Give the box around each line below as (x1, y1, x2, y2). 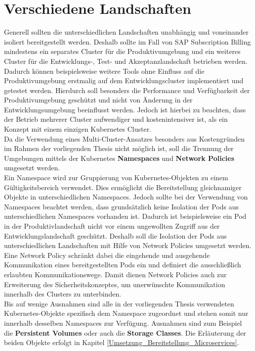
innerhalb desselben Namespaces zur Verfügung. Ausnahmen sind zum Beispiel (4, 317, 242, 328)
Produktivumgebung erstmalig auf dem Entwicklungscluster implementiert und (4, 75, 244, 86)
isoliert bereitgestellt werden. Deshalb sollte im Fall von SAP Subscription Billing (4, 36, 251, 47)
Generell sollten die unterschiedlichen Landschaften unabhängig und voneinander (4, 27, 249, 37)
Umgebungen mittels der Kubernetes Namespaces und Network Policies (4, 152, 235, 163)
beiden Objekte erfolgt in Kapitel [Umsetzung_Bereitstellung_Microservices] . (4, 337, 239, 348)
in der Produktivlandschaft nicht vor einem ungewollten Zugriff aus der (4, 221, 220, 231)
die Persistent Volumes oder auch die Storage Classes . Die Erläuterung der (4, 327, 246, 338)
